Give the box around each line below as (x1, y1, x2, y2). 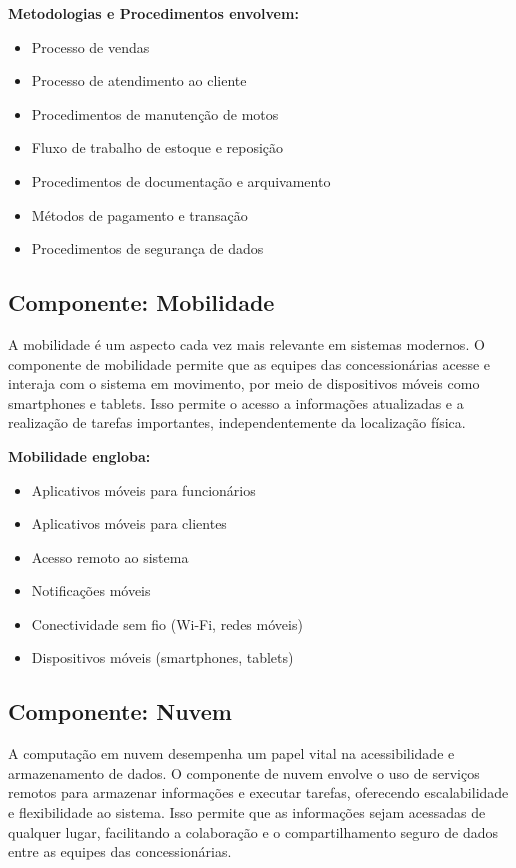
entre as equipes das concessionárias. (8, 841, 232, 862)
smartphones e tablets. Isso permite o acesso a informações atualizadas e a (8, 392, 464, 413)
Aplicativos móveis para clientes (31, 513, 227, 534)
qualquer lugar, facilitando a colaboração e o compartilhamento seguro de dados (8, 821, 498, 842)
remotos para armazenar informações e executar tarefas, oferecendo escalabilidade (8, 782, 509, 803)
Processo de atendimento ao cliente (31, 70, 247, 91)
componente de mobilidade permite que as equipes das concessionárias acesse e (8, 353, 491, 374)
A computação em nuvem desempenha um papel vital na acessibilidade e (8, 743, 455, 764)
